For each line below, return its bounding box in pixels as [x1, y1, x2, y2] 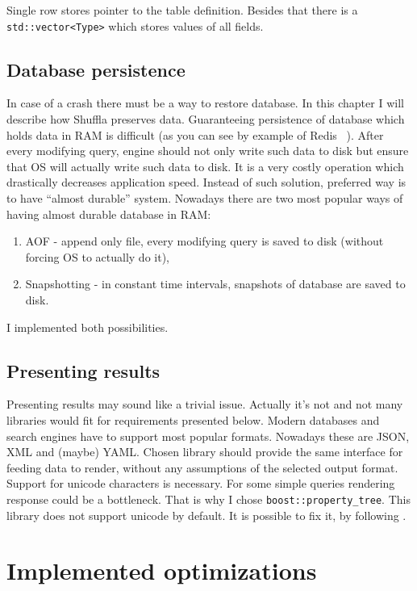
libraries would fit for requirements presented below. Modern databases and [6, 411, 380, 428]
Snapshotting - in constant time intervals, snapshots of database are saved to [25, 275, 406, 292]
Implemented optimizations [6, 554, 317, 587]
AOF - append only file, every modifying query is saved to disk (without [25, 233, 384, 249]
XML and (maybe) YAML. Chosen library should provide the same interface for [6, 443, 403, 460]
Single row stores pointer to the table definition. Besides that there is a [6, 2, 358, 18]
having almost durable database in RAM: [6, 205, 211, 222]
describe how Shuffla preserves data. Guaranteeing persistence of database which [6, 111, 405, 128]
